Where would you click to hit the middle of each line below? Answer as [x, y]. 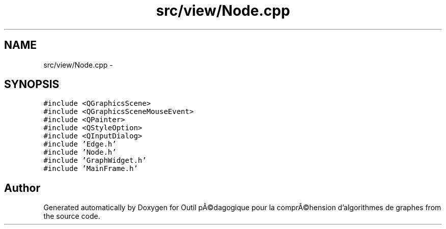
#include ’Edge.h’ [80, 144]
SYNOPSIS [32, 84]
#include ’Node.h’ [80, 152]
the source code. [72, 216]
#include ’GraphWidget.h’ [95, 161]
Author [22, 188]
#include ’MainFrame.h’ [91, 169]
